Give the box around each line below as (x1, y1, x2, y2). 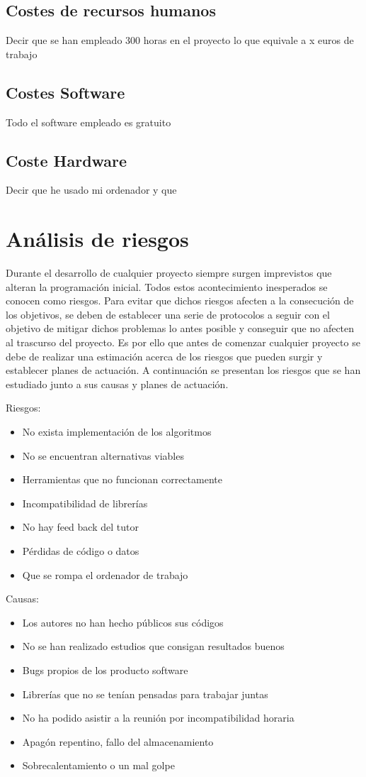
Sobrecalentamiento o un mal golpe (22, 758, 175, 773)
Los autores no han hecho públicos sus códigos (22, 615, 224, 629)
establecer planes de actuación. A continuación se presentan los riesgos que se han (6, 363, 361, 378)
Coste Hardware (6, 149, 127, 171)
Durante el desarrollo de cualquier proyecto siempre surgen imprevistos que (6, 265, 332, 280)
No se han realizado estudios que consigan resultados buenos (22, 639, 285, 654)
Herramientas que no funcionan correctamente (22, 472, 222, 487)
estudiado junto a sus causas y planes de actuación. (6, 376, 229, 391)
